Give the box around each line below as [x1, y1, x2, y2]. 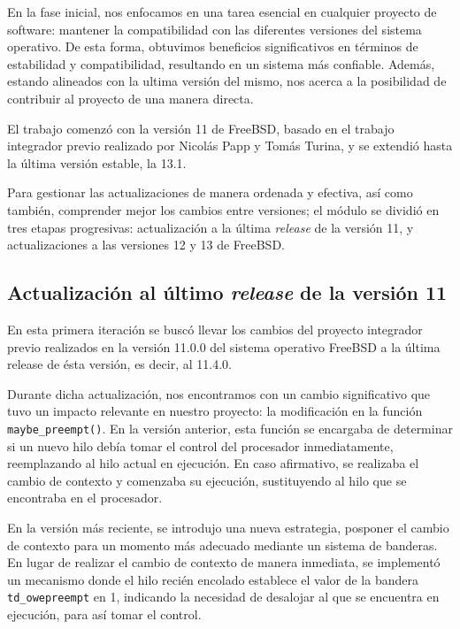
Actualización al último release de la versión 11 [7, 279, 448, 306]
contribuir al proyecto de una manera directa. [7, 88, 254, 107]
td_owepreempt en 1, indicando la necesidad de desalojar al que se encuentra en [7, 587, 440, 606]
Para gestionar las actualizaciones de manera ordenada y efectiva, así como [7, 183, 413, 202]
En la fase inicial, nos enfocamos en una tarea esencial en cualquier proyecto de [7, 3, 437, 20]
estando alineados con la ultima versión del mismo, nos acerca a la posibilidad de [7, 72, 447, 90]
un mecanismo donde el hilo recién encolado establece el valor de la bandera [7, 570, 418, 588]
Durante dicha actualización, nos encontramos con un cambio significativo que [7, 384, 431, 403]
